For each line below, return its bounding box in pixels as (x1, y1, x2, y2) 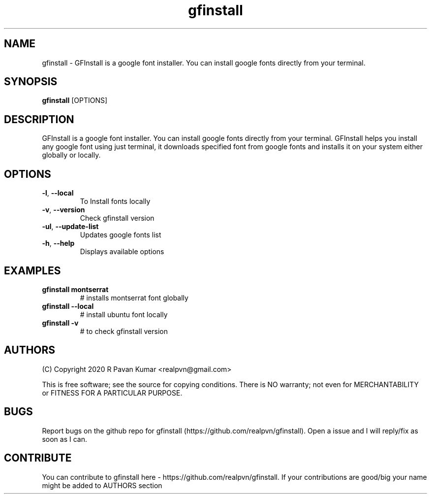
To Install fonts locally (80, 197, 151, 206)
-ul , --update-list (42, 222, 99, 231)
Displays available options (80, 247, 164, 256)
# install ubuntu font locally (80, 310, 168, 319)
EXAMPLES (4, 264, 61, 277)
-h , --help (42, 239, 75, 248)
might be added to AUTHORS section (42, 481, 162, 490)
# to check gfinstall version (80, 327, 168, 335)
